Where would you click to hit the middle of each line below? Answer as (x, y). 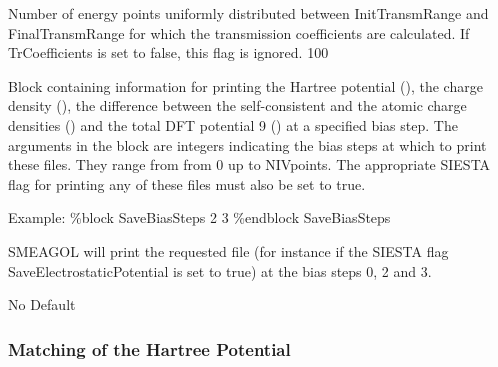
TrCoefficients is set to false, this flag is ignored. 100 (168, 52)
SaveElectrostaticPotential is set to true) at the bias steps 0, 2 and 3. (220, 270)
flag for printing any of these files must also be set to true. (187, 183)
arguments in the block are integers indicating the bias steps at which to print (247, 144)
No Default (42, 304)
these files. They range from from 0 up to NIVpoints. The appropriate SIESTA (249, 164)
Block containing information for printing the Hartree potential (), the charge (245, 85)
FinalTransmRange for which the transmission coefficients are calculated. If (239, 32)
